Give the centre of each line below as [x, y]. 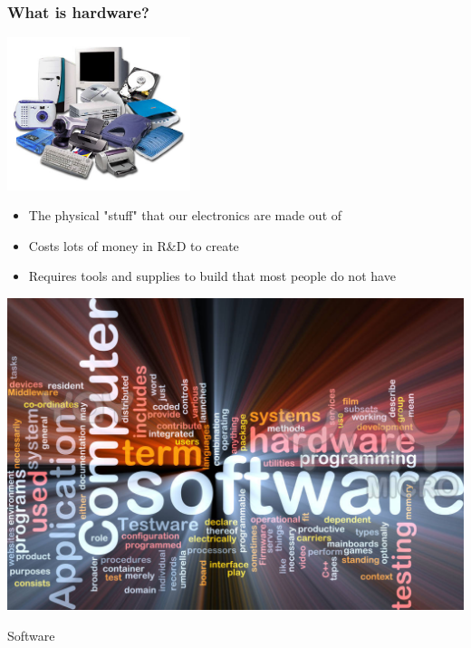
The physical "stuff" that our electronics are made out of [185, 215]
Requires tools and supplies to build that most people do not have [212, 276]
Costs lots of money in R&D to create [134, 245]
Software [31, 635]
